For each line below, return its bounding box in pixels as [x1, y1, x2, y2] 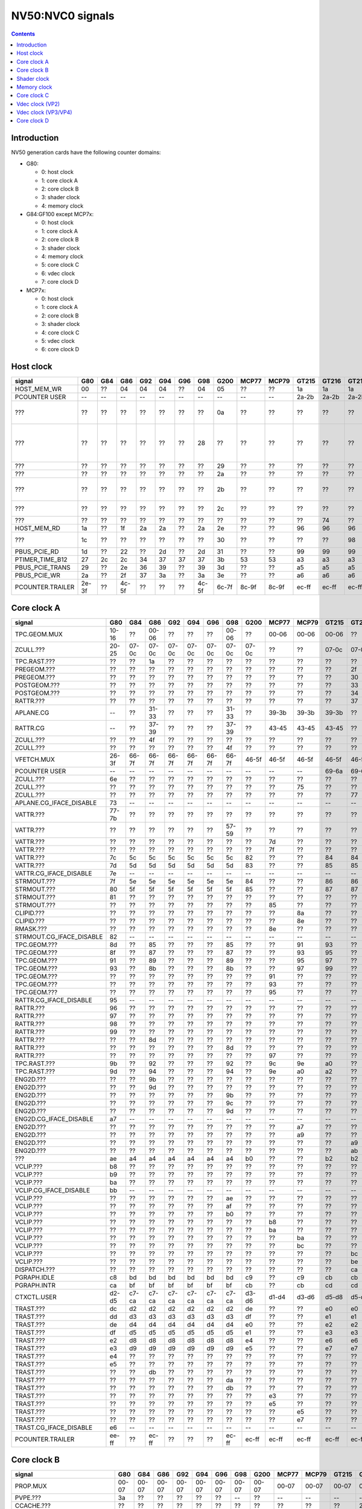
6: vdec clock [41, 269, 75, 277]
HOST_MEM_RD [14, 524, 60, 532]
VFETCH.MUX [14, 755, 56, 764]
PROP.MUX [14, 1482, 48, 1490]
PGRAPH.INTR [14, 1281, 56, 1289]
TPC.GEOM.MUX [14, 630, 63, 638]
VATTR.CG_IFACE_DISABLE [14, 869, 92, 878]
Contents [11, 30, 36, 37]
